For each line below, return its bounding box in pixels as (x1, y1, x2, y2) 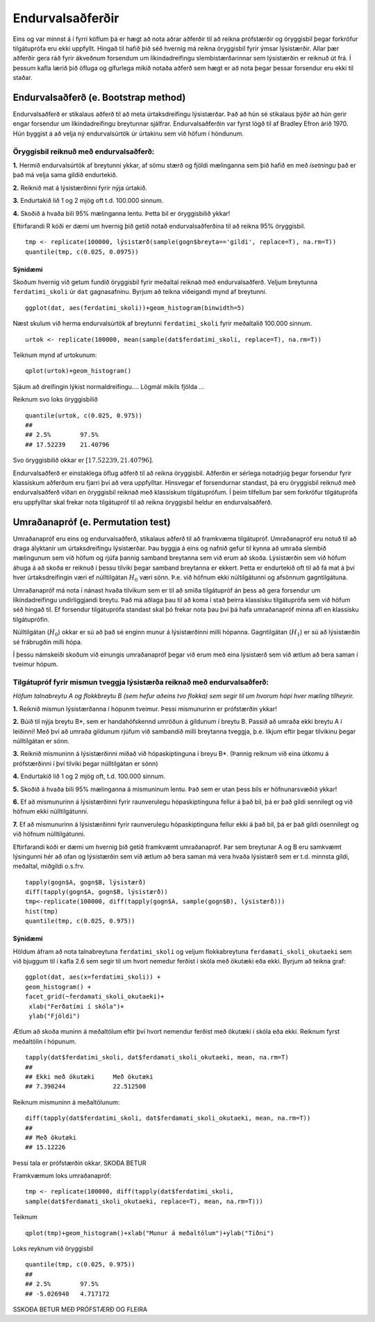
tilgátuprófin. (12, 615, 50, 623)
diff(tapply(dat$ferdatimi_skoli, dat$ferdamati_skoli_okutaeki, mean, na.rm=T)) (25, 1114, 311, 1122)
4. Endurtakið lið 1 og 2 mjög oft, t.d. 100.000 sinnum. (12, 772, 166, 781)
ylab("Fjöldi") (28, 1011, 81, 1020)
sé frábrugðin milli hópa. (12, 638, 83, 646)
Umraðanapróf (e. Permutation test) (12, 516, 171, 528)
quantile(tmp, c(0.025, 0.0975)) (25, 247, 139, 256)
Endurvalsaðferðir (12, 10, 119, 26)
